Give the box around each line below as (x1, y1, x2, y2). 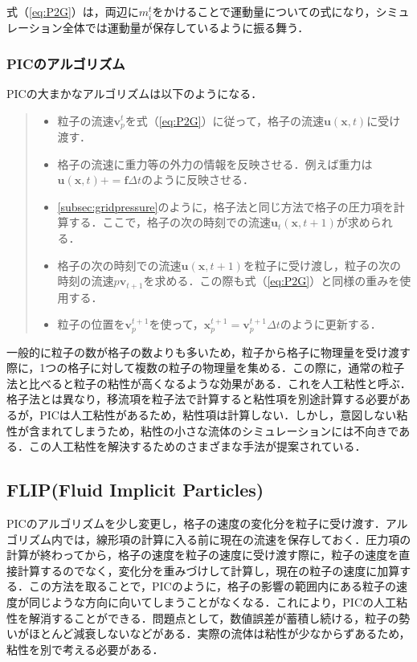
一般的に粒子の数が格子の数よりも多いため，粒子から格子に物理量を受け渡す (6, 343, 411, 360)
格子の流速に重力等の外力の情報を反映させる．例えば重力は (57, 155, 373, 172)
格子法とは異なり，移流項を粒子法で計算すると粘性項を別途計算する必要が (6, 390, 400, 407)
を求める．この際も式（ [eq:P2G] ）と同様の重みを (143, 272, 400, 289)
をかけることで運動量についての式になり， (152, 3, 376, 19)
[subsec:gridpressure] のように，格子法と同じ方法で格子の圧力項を (57, 198, 394, 215)
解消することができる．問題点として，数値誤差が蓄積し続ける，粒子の (28, 609, 399, 626)
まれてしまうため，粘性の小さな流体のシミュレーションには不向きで (39, 422, 399, 439)
